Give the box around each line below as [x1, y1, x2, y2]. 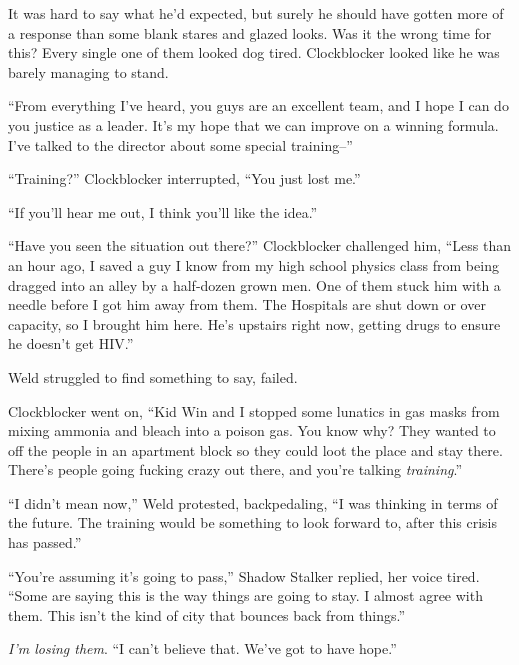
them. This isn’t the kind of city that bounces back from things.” [8, 604, 406, 625]
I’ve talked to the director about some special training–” [8, 134, 353, 155]
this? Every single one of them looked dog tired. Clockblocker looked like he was [8, 42, 500, 63]
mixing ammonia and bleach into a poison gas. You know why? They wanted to [8, 420, 496, 441]
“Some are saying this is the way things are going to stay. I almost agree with [8, 585, 483, 606]
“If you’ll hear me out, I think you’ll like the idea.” [8, 201, 318, 222]
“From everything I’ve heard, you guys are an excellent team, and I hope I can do [8, 95, 509, 116]
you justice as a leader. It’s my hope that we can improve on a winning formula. [8, 114, 499, 135]
